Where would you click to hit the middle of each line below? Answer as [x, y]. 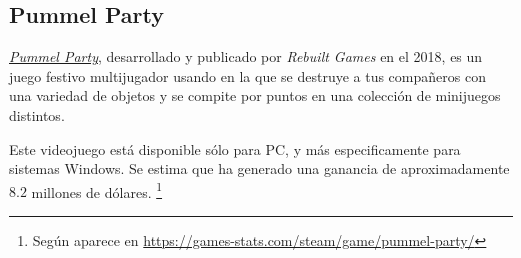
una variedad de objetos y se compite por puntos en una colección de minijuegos [255, 95]
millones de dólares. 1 [97, 190]
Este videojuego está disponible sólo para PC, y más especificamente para [235, 148]
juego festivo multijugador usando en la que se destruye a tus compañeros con [247, 75]
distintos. [37, 114]
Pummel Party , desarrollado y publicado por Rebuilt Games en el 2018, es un [246, 56]
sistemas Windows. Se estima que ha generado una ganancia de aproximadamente [259, 168]
